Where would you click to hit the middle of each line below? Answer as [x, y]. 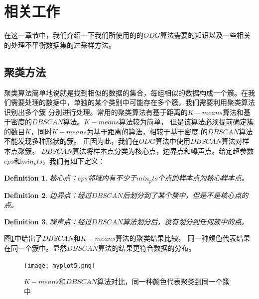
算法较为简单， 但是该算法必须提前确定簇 [186, 122]
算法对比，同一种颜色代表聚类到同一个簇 [163, 281]
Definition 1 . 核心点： [41, 178]
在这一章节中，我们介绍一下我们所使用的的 [74, 35]
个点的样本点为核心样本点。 [203, 178]
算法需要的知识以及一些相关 [205, 35]
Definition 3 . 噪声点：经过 [48, 221]
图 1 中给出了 [23, 238]
